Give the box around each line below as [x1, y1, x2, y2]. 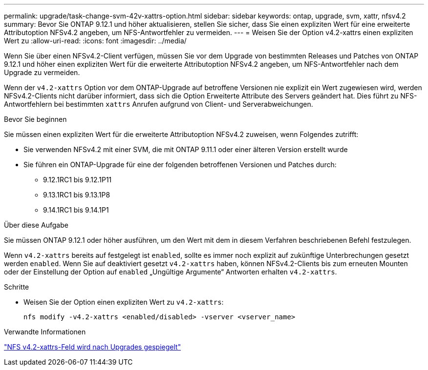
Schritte [4, 283, 29, 291]
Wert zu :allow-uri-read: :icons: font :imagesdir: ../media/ [4, 37, 187, 45]
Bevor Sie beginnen [4, 115, 67, 123]
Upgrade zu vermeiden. [4, 68, 80, 77]
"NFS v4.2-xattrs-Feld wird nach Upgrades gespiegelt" [4, 343, 181, 351]
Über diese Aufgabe [4, 221, 68, 229]
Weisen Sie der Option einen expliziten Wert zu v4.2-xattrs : [23, 298, 224, 306]
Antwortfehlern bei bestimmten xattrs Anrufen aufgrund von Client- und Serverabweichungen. [4, 100, 313, 108]
